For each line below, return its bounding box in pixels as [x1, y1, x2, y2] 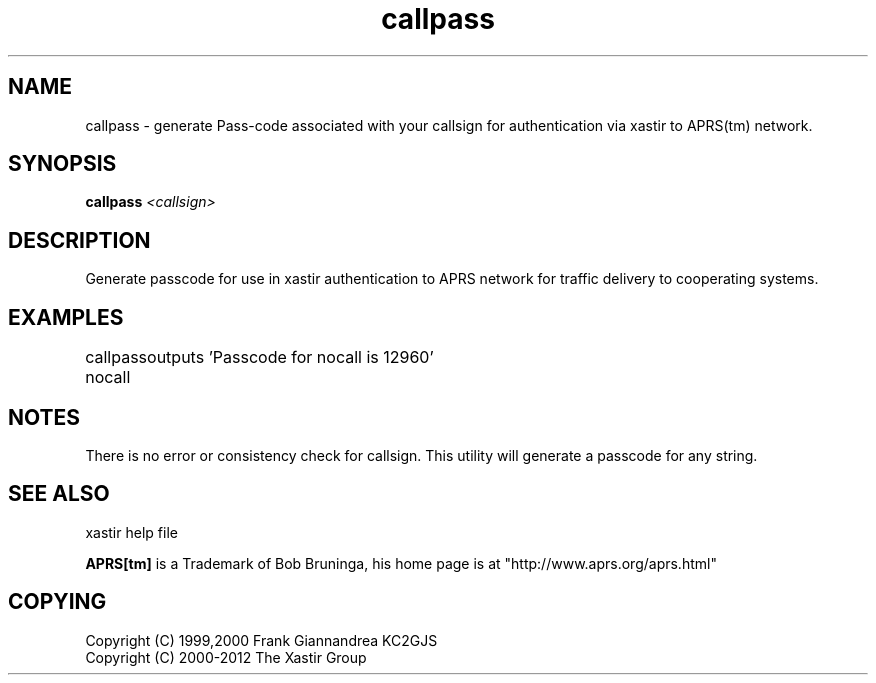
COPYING [8, 589, 107, 615]
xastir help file [85, 523, 178, 541]
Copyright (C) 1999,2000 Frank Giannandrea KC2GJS [85, 631, 438, 649]
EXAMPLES [8, 304, 124, 330]
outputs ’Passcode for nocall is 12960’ [147, 347, 434, 368]
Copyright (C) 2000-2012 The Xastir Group [85, 648, 367, 666]
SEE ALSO [8, 481, 110, 507]
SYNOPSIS [8, 151, 117, 177]
